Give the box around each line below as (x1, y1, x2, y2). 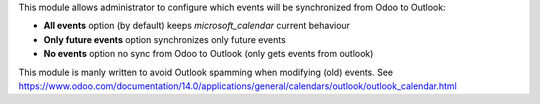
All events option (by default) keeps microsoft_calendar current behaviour (43, 20, 350, 32)
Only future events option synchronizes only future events (43, 33, 287, 45)
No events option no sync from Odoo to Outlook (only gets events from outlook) (43, 48, 374, 60)
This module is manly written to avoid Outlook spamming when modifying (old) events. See (18, 66, 394, 78)
